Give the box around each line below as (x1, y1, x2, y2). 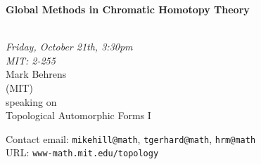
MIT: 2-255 (6, 53, 56, 67)
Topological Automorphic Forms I (6, 108, 151, 123)
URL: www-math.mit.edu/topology (6, 145, 159, 160)
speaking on (6, 94, 57, 109)
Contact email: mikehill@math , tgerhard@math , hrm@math (6, 131, 256, 146)
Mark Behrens (6, 67, 67, 81)
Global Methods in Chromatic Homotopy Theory (6, 2, 250, 16)
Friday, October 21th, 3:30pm (6, 39, 133, 54)
